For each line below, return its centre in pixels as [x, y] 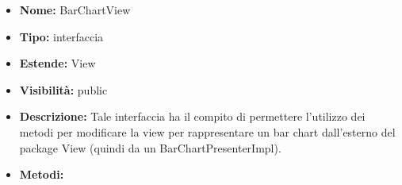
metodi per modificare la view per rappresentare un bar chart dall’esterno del [207, 131]
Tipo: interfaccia [61, 36]
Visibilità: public [63, 89]
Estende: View [57, 63]
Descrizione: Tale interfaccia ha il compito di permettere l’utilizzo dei [192, 116]
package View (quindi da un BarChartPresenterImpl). [150, 147]
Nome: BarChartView [75, 10]
